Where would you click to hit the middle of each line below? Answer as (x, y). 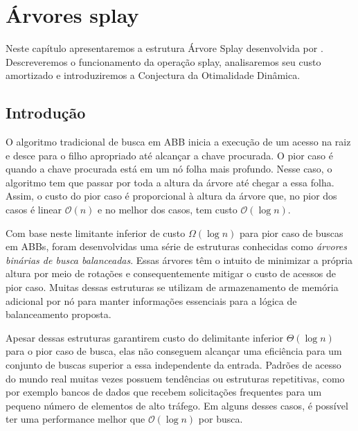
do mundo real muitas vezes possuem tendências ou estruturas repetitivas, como (175, 378)
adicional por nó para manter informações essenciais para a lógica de (151, 300)
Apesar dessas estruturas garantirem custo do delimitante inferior (144, 337)
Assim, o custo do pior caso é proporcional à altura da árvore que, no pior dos (171, 196)
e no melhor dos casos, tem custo (168, 210)
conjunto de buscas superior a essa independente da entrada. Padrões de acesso (173, 365)
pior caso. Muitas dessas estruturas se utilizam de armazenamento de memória (172, 287)
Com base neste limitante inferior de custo (96, 232)
